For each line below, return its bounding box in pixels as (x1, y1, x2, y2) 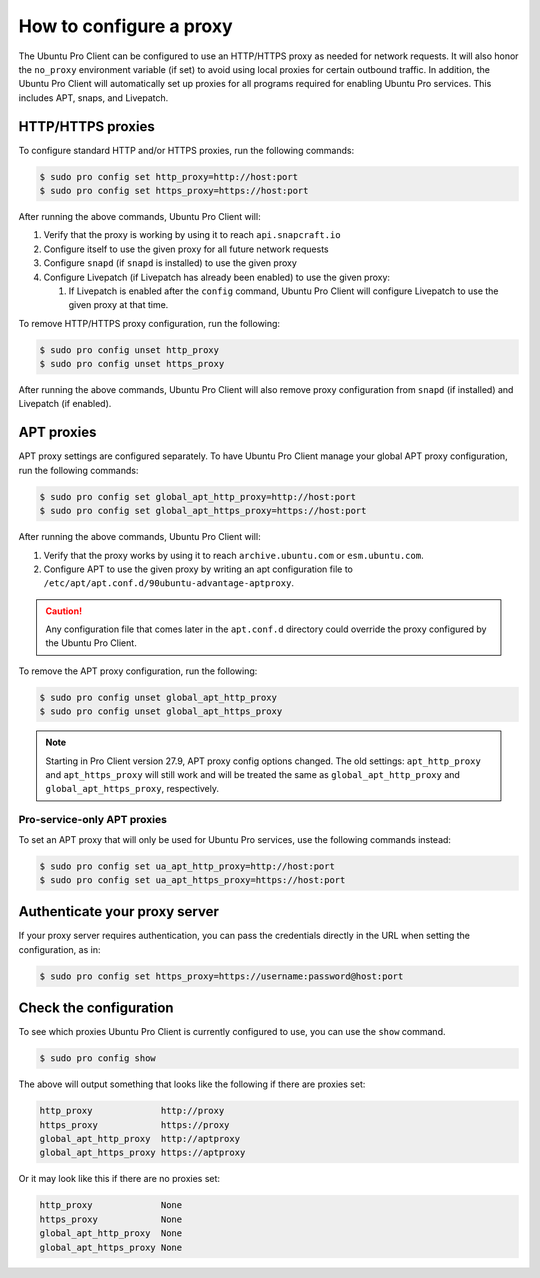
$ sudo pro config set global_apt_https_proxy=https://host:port (39, 505, 367, 517)
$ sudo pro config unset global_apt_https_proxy (39, 706, 283, 717)
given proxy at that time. (68, 299, 169, 311)
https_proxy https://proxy (39, 1119, 230, 1130)
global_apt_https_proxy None (39, 1241, 183, 1253)
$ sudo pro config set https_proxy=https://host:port (39, 185, 309, 196)
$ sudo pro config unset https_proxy (39, 358, 225, 370)
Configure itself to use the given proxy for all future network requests (43, 243, 329, 255)
